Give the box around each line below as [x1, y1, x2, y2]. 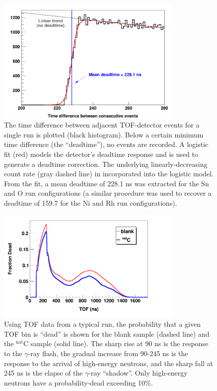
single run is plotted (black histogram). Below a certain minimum [4, 129, 204, 139]
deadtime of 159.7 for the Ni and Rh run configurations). [4, 197, 177, 208]
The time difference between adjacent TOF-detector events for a [4, 120, 200, 130]
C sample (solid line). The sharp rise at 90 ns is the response [23, 338, 209, 349]
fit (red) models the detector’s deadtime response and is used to [4, 149, 198, 159]
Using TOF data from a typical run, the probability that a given [4, 319, 201, 329]
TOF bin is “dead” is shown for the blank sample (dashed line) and [4, 328, 210, 339]
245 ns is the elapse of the [4, 368, 83, 378]
